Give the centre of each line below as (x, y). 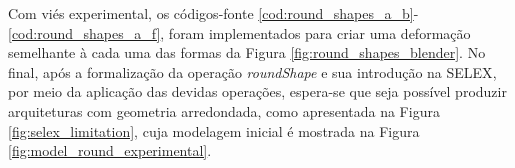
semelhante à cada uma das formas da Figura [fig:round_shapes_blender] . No (247, 52)
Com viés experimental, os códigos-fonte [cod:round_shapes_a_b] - (213, 13)
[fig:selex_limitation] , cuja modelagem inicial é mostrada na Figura (214, 130)
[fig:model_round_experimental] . (110, 150)
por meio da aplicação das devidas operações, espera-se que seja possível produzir (257, 91)
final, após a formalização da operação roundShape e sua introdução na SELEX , (252, 71)
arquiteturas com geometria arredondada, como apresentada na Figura (224, 110)
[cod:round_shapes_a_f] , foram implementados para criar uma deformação (239, 32)
